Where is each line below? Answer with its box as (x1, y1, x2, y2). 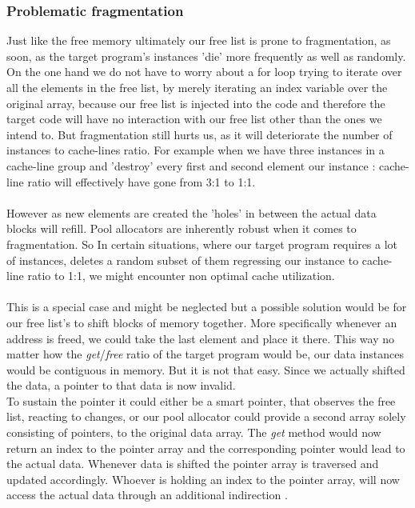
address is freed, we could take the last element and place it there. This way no (6, 330, 394, 346)
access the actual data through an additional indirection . (6, 486, 288, 503)
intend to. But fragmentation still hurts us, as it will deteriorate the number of (6, 126, 393, 142)
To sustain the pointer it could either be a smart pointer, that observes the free (6, 392, 396, 409)
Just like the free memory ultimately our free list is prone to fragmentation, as (6, 32, 391, 49)
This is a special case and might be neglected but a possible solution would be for (6, 298, 407, 315)
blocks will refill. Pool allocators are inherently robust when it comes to (6, 220, 357, 237)
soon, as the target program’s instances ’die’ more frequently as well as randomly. (6, 47, 406, 64)
